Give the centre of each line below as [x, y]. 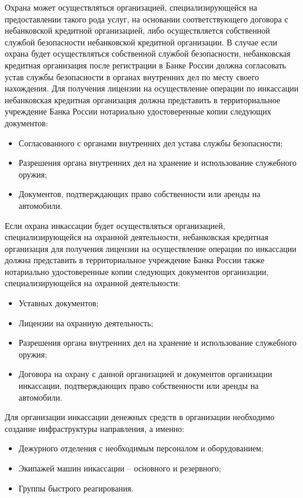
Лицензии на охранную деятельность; [86, 322]
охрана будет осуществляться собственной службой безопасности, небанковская [148, 53]
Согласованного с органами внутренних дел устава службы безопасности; [151, 142]
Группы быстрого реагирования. [76, 488]
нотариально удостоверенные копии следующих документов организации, [137, 271]
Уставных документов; [59, 303]
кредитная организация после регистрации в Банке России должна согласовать [145, 65]
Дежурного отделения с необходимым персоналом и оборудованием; [141, 448]
